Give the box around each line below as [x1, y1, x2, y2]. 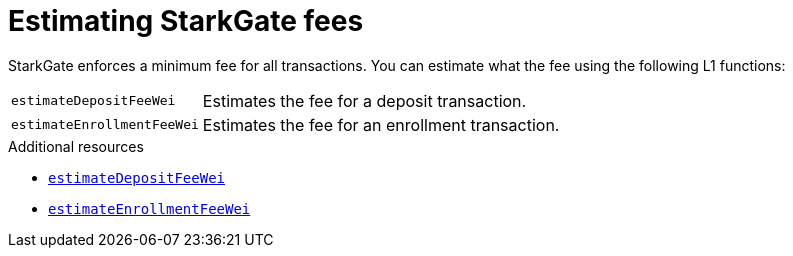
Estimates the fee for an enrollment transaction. [202, 114, 560, 135]
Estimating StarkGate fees [8, 4, 364, 38]
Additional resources [8, 137, 144, 155]
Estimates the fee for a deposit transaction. [202, 90, 527, 111]
